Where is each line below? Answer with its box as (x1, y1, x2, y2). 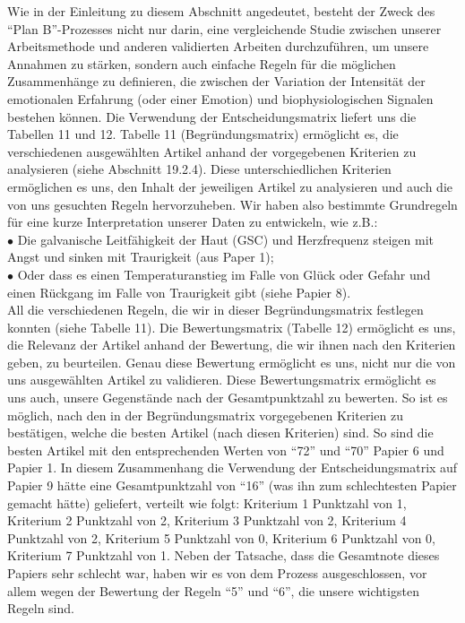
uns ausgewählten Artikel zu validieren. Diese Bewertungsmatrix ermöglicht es (7, 370, 436, 389)
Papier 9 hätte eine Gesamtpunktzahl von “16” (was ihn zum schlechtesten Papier (7, 476, 457, 495)
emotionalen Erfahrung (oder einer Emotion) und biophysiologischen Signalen (7, 89, 434, 108)
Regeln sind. (7, 599, 74, 618)
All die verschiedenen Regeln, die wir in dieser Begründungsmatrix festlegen (7, 300, 424, 319)
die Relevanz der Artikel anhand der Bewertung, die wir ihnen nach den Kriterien (7, 335, 456, 354)
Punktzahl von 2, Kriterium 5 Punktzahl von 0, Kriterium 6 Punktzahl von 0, (7, 528, 435, 547)
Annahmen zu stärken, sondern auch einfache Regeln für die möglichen (7, 54, 396, 73)
